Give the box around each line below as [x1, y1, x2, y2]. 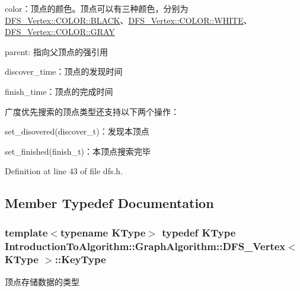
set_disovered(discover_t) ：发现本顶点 [5, 125, 149, 137]
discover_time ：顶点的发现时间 [5, 65, 123, 78]
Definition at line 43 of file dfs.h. [5, 165, 123, 177]
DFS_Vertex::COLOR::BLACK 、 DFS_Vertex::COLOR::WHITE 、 [5, 14, 252, 26]
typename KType [60, 225, 146, 239]
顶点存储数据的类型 [5, 275, 79, 287]
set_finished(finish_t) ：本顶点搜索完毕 [5, 145, 151, 157]
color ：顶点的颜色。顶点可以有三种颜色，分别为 [5, 2, 189, 14]
